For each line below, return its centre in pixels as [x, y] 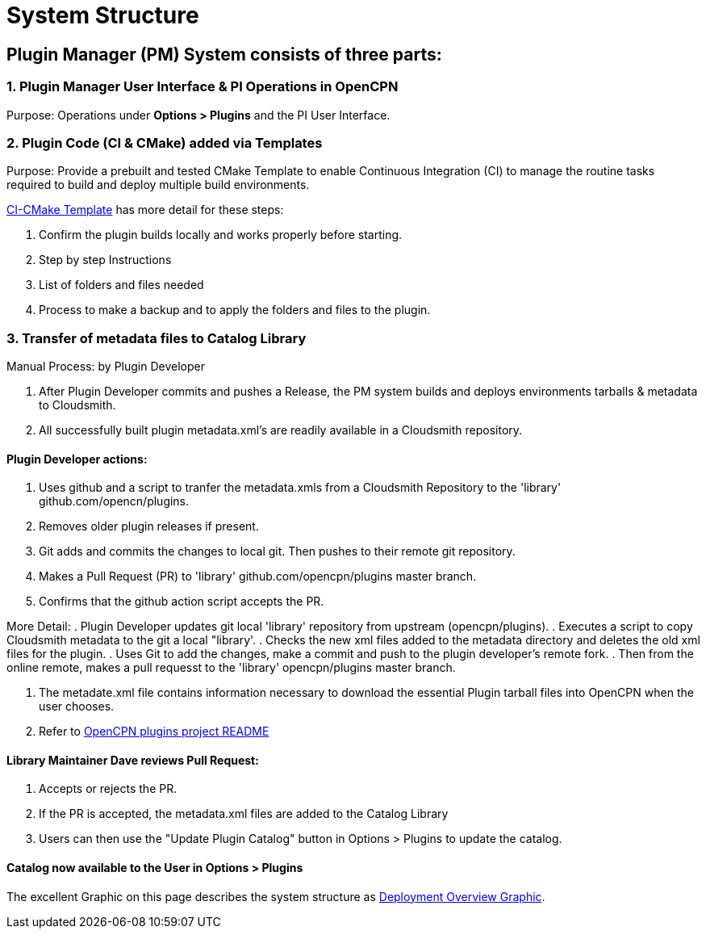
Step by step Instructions [105, 260]
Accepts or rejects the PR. [108, 789]
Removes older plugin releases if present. [149, 526]
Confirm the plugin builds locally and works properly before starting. [221, 235]
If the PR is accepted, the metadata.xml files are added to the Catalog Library [244, 814]
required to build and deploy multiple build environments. [158, 185]
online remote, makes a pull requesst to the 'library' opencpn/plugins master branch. [231, 668]
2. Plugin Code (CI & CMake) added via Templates [165, 143]
